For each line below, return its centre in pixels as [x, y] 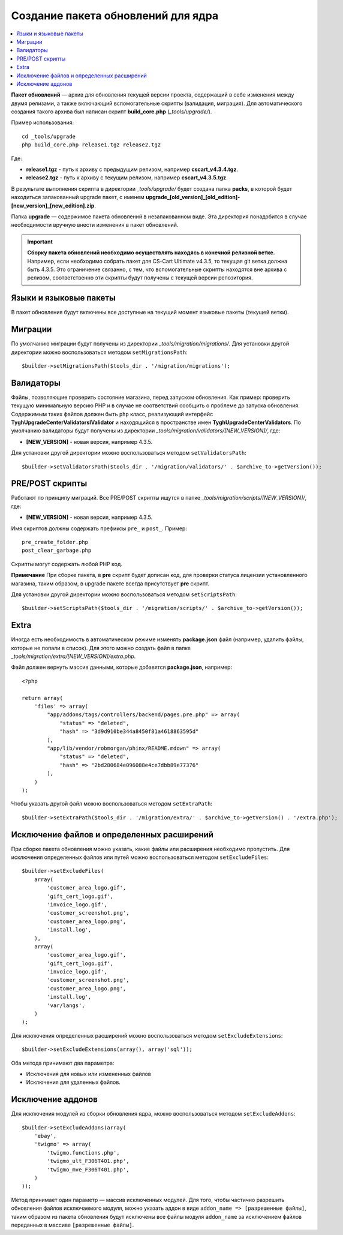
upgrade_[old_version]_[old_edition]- [193, 197]
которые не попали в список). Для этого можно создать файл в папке [101, 648]
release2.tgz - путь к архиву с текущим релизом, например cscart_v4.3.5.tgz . [127, 178]
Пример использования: [43, 122]
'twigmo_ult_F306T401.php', [88, 1161]
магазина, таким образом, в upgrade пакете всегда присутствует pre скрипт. [110, 583]
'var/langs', [66, 1005]
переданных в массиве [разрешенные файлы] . [73, 1225]
